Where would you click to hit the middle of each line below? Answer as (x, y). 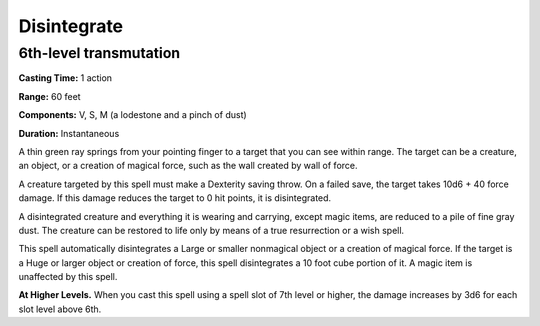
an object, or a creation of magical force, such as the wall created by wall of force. (188, 166)
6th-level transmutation (99, 53)
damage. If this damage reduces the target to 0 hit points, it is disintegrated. (175, 198)
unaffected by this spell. (68, 277)
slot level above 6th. (60, 309)
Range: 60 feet (49, 96)
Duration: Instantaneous (69, 133)
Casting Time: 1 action (65, 78)
